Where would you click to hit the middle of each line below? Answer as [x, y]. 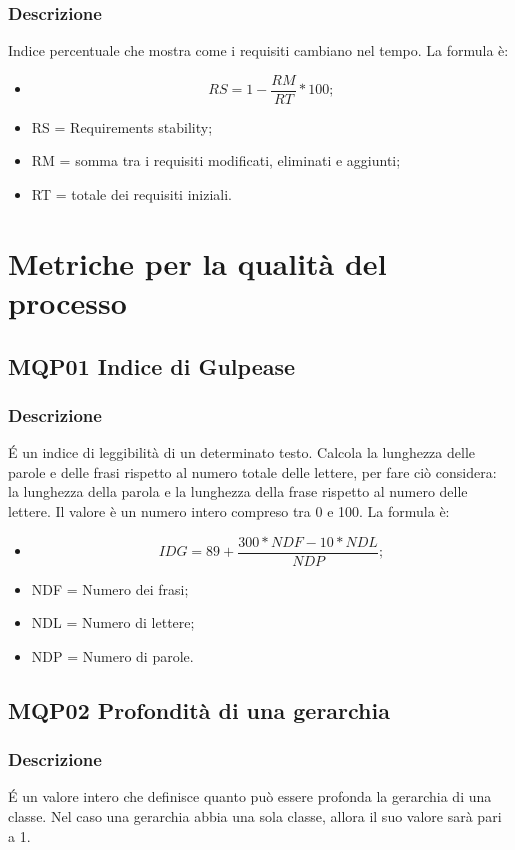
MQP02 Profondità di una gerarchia [199, 709]
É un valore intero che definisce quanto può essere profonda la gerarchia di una [250, 796]
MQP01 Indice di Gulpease [152, 365]
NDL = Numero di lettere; [113, 622]
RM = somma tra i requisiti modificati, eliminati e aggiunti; [216, 160]
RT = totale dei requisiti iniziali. [132, 194]
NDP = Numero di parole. [112, 655]
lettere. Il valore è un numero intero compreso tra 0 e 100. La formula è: [229, 511]
